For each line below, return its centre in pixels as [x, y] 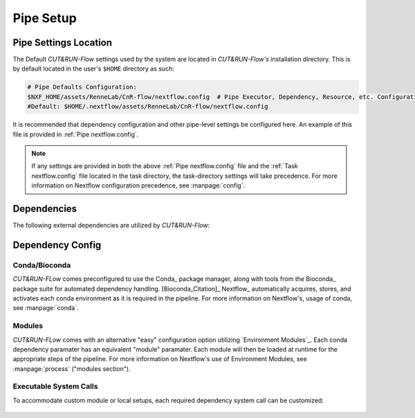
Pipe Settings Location [63, 43]
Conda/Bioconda [42, 265]
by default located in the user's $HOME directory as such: [93, 69]
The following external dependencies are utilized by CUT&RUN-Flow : [111, 226]
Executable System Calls [55, 386]
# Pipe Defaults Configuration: [82, 87]
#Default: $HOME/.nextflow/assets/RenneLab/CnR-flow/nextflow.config [148, 107]
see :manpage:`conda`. [46, 308]
